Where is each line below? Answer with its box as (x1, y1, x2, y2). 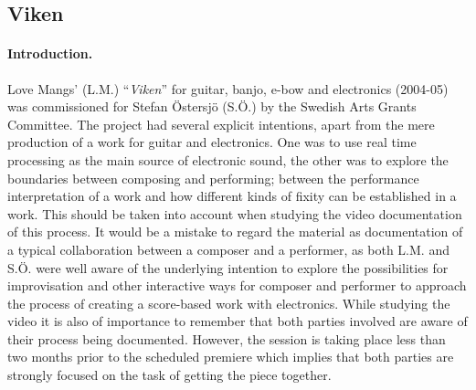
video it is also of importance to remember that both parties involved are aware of (7, 311, 468, 331)
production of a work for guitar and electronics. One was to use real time (7, 132, 417, 152)
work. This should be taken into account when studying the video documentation (7, 204, 462, 223)
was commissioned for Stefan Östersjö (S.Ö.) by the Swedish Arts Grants (7, 97, 417, 116)
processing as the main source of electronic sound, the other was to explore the (7, 150, 449, 169)
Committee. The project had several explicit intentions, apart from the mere (7, 114, 435, 133)
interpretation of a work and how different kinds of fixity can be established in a (7, 186, 457, 206)
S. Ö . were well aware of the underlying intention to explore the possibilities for (7, 258, 449, 277)
